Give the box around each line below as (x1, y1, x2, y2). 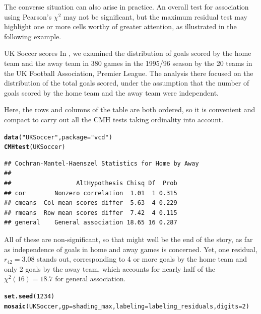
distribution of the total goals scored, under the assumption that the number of (4, 77, 249, 88)
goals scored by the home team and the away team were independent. (4, 87, 219, 98)
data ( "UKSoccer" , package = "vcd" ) (4, 133, 112, 141)
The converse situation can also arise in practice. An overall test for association (4, 2, 249, 12)
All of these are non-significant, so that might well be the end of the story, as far (4, 234, 253, 244)
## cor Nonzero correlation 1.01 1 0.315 (4, 189, 177, 197)
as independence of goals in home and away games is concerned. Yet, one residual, (4, 244, 257, 254)
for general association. (55, 273, 126, 284)
